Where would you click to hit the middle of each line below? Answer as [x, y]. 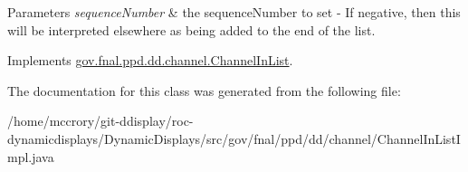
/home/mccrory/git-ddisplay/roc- [100, 121]
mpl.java [31, 156]
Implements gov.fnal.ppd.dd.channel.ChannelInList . [150, 60]
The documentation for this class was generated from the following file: [204, 90]
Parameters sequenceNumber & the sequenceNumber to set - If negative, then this [234, 12]
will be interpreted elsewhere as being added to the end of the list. [191, 29]
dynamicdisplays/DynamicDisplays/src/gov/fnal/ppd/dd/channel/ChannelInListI [234, 138]
